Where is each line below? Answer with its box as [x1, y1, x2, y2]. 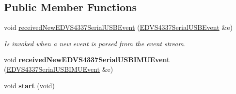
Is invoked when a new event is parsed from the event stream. [4, 38, 186, 48]
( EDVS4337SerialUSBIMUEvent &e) [4, 64, 113, 74]
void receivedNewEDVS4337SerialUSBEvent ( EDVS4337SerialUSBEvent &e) [4, 22, 233, 32]
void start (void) [4, 80, 55, 90]
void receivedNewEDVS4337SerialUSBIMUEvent [4, 54, 170, 65]
